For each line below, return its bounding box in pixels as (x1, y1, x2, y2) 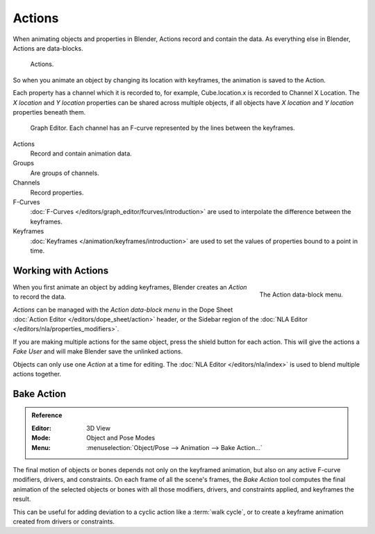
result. (12, 495, 31, 503)
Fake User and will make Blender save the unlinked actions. (12, 347, 183, 356)
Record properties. (30, 188, 84, 197)
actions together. (12, 370, 62, 378)
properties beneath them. (12, 108, 86, 116)
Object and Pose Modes (86, 434, 156, 442)
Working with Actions (12, 265, 109, 276)
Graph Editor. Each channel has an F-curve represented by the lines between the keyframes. (30, 124, 295, 132)
